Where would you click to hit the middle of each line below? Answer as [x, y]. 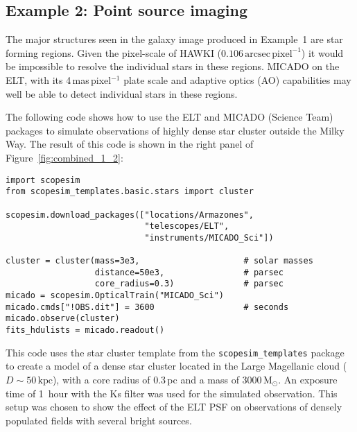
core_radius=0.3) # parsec [189, 284]
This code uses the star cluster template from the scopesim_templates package [175, 352]
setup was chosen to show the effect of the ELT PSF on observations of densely [174, 407]
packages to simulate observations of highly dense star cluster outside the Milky [175, 130]
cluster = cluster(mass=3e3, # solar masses [159, 261]
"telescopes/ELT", [187, 226]
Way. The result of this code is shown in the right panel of [130, 144]
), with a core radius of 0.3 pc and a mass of [146, 379]
